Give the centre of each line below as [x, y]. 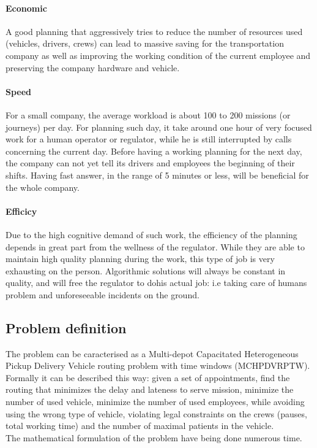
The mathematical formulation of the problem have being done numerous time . [154, 437]
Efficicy [21, 211]
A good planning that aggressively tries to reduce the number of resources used [154, 31]
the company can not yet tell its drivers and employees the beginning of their [150, 163]
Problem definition [66, 327]
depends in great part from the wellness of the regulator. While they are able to [155, 246]
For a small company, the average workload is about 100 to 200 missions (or [148, 114]
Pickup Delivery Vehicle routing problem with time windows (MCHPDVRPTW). [158, 365]
